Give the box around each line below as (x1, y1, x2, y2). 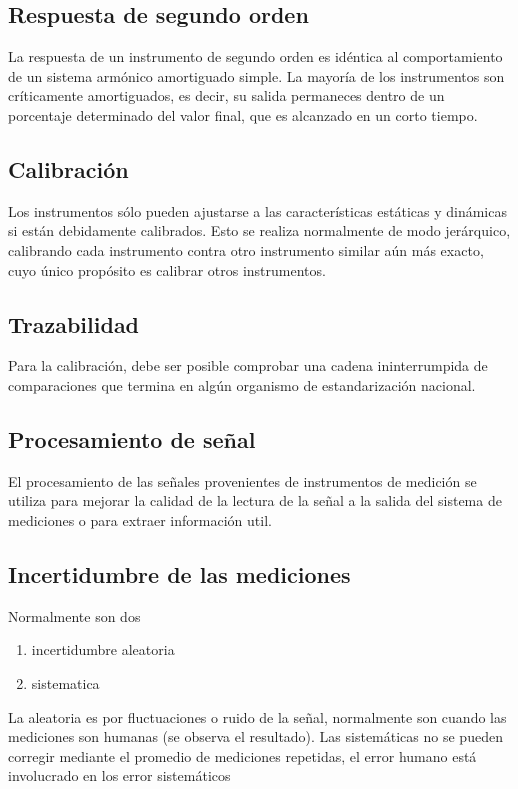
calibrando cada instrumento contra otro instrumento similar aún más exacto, (8, 239, 484, 260)
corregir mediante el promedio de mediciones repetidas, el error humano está (8, 745, 477, 766)
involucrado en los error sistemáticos (8, 765, 231, 786)
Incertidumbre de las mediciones (8, 558, 351, 589)
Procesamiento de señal (8, 423, 256, 454)
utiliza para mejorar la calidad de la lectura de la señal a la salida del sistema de (8, 490, 502, 511)
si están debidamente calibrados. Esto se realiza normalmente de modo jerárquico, (8, 220, 511, 241)
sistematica (31, 672, 100, 693)
